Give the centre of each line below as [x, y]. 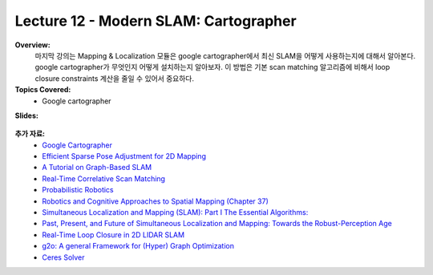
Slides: [27, 115]
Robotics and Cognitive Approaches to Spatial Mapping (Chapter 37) [155, 201]
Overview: [33, 45]
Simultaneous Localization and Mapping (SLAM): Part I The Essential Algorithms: [175, 212]
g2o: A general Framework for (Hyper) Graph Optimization [138, 246]
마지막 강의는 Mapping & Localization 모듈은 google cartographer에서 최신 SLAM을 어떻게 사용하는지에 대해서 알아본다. [225, 55]
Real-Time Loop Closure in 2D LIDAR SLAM [113, 235]
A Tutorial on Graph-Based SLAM [97, 168]
